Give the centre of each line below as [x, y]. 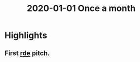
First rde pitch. [27, 53]
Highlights [26, 35]
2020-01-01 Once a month [81, 8]
